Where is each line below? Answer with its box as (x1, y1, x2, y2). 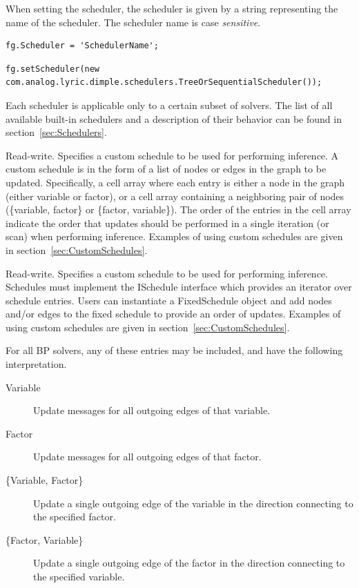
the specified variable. (33, 569, 125, 583)
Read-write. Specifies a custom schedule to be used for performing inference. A (6, 148, 339, 162)
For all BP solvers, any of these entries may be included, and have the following (6, 343, 343, 357)
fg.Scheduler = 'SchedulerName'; (6, 41, 159, 51)
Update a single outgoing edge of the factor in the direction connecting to (33, 556, 345, 570)
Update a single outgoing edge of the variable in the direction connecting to (33, 496, 353, 510)
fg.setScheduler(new (6, 63, 100, 74)
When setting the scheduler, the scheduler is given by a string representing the (6, 1, 338, 15)
